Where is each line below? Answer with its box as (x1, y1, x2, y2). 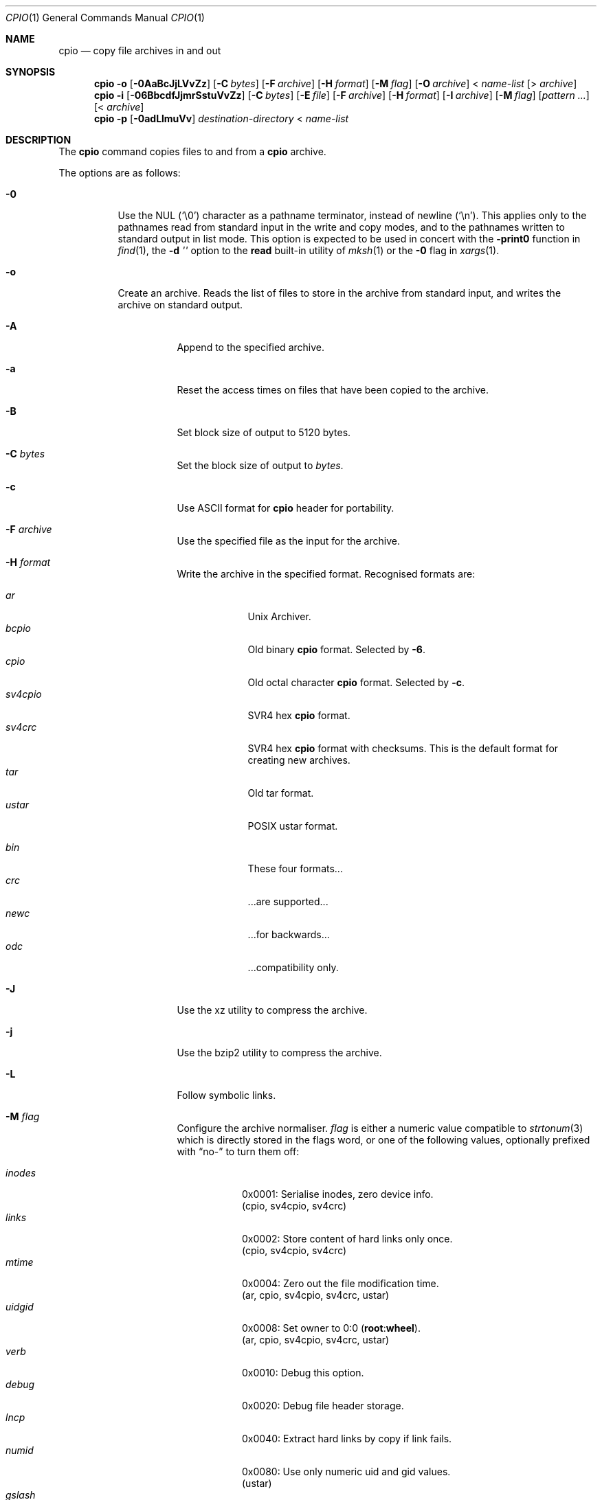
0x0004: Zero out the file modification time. (242, 1277, 439, 1289)
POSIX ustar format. (247, 820, 338, 832)
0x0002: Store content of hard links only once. (242, 1233, 453, 1245)
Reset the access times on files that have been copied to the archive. (177, 384, 489, 396)
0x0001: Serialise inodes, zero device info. (242, 1188, 434, 1200)
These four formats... (247, 863, 343, 874)
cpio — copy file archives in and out (58, 45, 221, 56)
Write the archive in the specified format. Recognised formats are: (177, 568, 476, 580)
